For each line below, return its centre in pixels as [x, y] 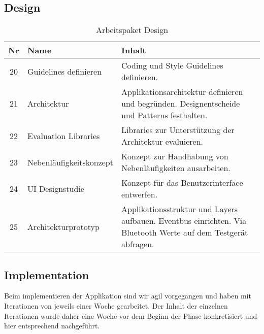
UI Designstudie [56, 188]
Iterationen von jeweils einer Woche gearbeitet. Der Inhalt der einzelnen [116, 306]
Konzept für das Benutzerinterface [182, 183]
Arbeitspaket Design [132, 30]
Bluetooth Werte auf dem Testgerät [185, 232]
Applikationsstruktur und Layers [179, 209]
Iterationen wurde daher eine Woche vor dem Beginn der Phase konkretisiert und [131, 315]
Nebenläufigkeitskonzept [70, 162]
